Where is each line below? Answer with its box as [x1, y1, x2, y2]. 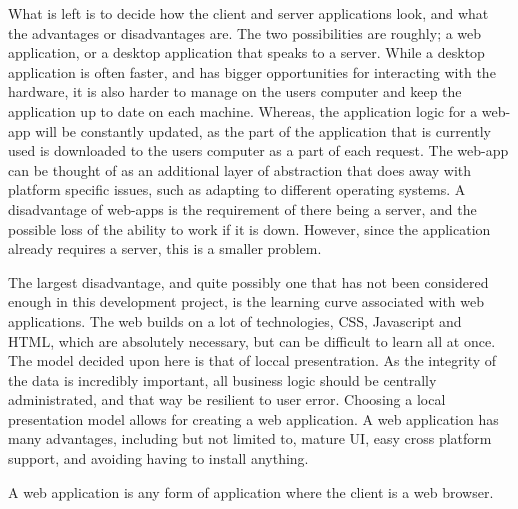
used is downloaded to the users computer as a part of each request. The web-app [8, 140, 509, 161]
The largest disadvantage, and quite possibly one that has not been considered [8, 271, 489, 292]
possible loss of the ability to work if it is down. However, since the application [8, 218, 491, 239]
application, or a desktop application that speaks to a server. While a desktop [8, 42, 485, 63]
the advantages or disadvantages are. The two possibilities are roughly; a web [8, 22, 482, 43]
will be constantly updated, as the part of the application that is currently [35, 120, 492, 141]
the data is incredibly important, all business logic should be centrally [8, 369, 437, 390]
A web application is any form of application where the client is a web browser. [8, 481, 494, 502]
